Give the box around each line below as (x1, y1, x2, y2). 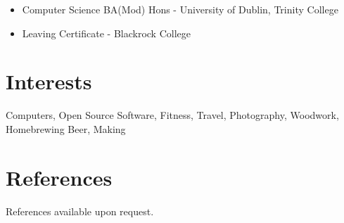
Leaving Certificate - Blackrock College (22, 25, 191, 40)
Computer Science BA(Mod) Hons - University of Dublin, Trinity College (22, 2, 338, 16)
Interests (6, 67, 92, 96)
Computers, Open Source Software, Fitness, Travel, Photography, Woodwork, (6, 108, 339, 122)
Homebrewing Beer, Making (6, 121, 126, 136)
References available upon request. (6, 203, 154, 218)
